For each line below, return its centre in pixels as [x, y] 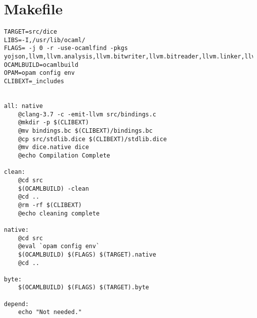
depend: [17, 304]
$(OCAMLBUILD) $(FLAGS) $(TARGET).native [87, 254]
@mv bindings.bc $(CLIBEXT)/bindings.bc [85, 131]
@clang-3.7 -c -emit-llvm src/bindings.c [87, 114]
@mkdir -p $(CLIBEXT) [53, 123]
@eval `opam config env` [59, 246]
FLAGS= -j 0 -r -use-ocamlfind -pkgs [66, 48]
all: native [23, 106]
